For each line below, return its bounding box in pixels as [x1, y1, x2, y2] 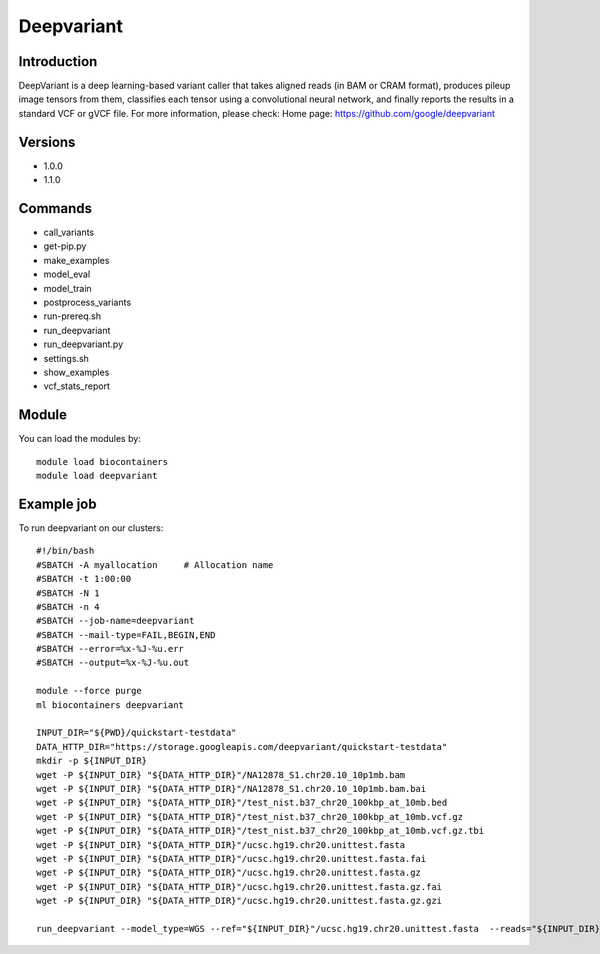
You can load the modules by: [18, 433, 142, 445]
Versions [18, 133, 76, 150]
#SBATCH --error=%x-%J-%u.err [36, 643, 185, 655]
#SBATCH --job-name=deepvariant [36, 615, 195, 627]
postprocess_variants [43, 296, 132, 308]
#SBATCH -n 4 [36, 601, 100, 612]
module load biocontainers [36, 456, 169, 467]
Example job [18, 495, 97, 512]
